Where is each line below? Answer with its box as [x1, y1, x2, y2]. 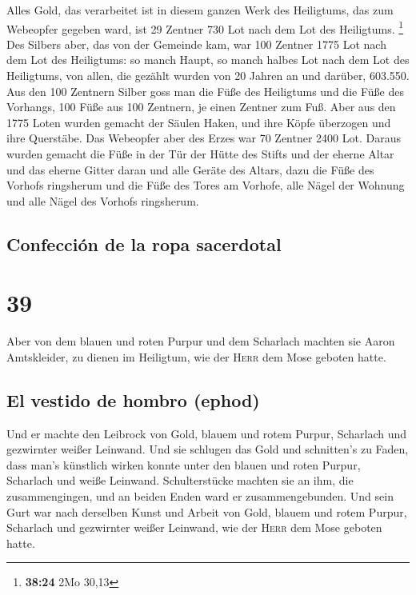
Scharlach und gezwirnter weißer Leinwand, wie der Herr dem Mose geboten [6, 519, 382, 536]
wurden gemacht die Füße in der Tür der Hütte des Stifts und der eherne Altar [6, 146, 394, 162]
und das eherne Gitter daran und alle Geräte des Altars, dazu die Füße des [6, 161, 374, 178]
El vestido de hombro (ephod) [6, 387, 260, 412]
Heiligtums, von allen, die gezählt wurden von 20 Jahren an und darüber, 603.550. [6, 67, 410, 84]
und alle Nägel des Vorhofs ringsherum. [6, 192, 199, 209]
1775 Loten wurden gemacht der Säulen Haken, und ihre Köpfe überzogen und [6, 114, 391, 130]
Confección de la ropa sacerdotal [6, 231, 282, 256]
